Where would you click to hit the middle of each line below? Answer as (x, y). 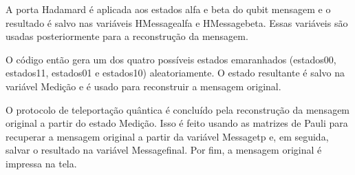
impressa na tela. (41, 163)
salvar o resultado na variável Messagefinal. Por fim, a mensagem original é (164, 150)
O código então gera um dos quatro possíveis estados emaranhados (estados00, (171, 59)
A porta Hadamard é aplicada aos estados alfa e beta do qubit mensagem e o (168, 9)
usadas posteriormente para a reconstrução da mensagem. (127, 36)
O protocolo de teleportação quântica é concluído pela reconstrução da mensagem (178, 109)
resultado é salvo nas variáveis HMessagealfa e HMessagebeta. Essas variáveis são (177, 22)
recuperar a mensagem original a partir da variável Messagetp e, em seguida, (167, 136)
